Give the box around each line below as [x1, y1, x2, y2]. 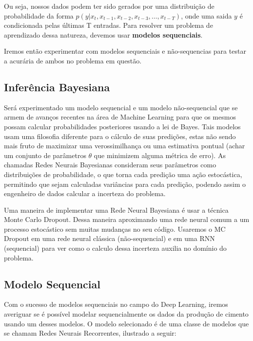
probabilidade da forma [4, 10, 74, 20]
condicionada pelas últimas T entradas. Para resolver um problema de [4, 20, 213, 30]
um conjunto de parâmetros [4, 150, 86, 160]
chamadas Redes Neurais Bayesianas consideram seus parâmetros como [4, 160, 216, 170]
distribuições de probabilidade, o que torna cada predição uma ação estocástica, [4, 169, 242, 179]
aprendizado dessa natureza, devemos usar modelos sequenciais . [4, 29, 203, 40]
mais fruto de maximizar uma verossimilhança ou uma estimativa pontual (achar [4, 140, 245, 151]
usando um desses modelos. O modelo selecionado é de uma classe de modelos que [4, 318, 249, 328]
